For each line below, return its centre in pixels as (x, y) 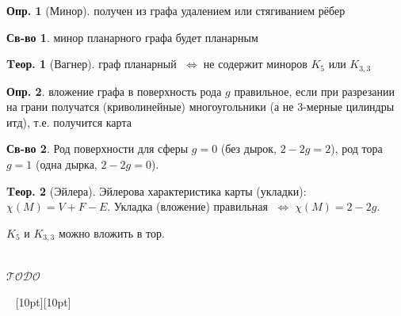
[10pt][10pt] (43, 302)
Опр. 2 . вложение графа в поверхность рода (114, 91)
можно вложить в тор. (111, 232)
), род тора (357, 148)
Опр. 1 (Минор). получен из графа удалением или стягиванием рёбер (176, 10)
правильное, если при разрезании (314, 91)
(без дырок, (249, 148)
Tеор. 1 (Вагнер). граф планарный (92, 64)
